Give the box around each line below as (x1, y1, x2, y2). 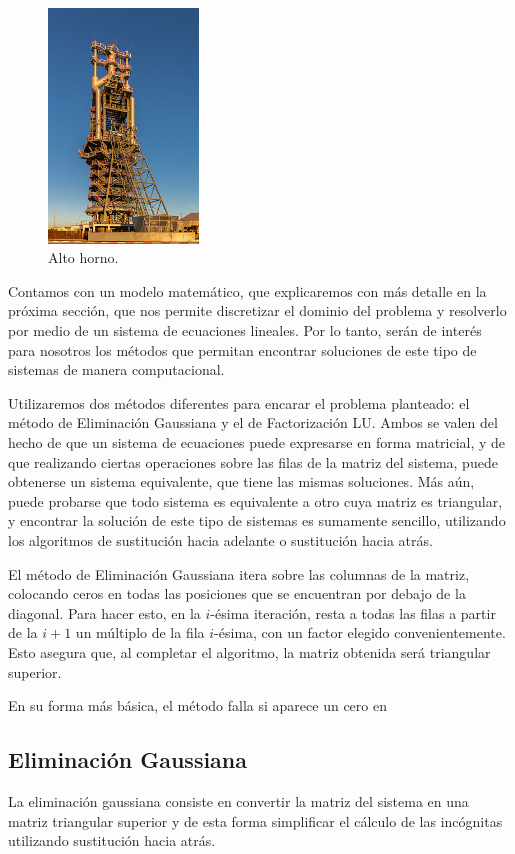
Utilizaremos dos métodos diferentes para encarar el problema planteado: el (8, 392, 470, 413)
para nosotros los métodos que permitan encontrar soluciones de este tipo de (8, 339, 477, 360)
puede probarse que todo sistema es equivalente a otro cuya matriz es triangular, (8, 490, 503, 511)
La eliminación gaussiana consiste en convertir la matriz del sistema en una (8, 790, 469, 811)
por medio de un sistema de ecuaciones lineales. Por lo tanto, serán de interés (8, 320, 482, 341)
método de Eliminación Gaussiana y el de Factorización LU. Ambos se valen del (8, 412, 498, 433)
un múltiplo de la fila (75, 622, 205, 643)
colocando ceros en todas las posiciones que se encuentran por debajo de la (8, 583, 466, 604)
